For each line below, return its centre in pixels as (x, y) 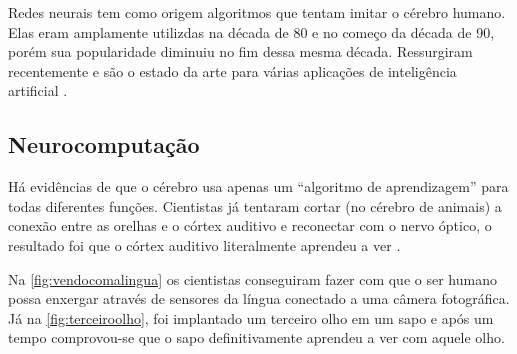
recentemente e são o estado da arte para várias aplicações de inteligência (232, 70)
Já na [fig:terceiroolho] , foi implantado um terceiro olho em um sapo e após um (251, 317)
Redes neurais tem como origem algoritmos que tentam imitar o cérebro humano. (257, 12)
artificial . (38, 90)
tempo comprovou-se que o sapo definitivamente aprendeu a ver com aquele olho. (256, 337)
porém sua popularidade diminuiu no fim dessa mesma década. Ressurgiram (240, 51)
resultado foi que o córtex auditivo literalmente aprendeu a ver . (204, 244)
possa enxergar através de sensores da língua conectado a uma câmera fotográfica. (259, 298)
